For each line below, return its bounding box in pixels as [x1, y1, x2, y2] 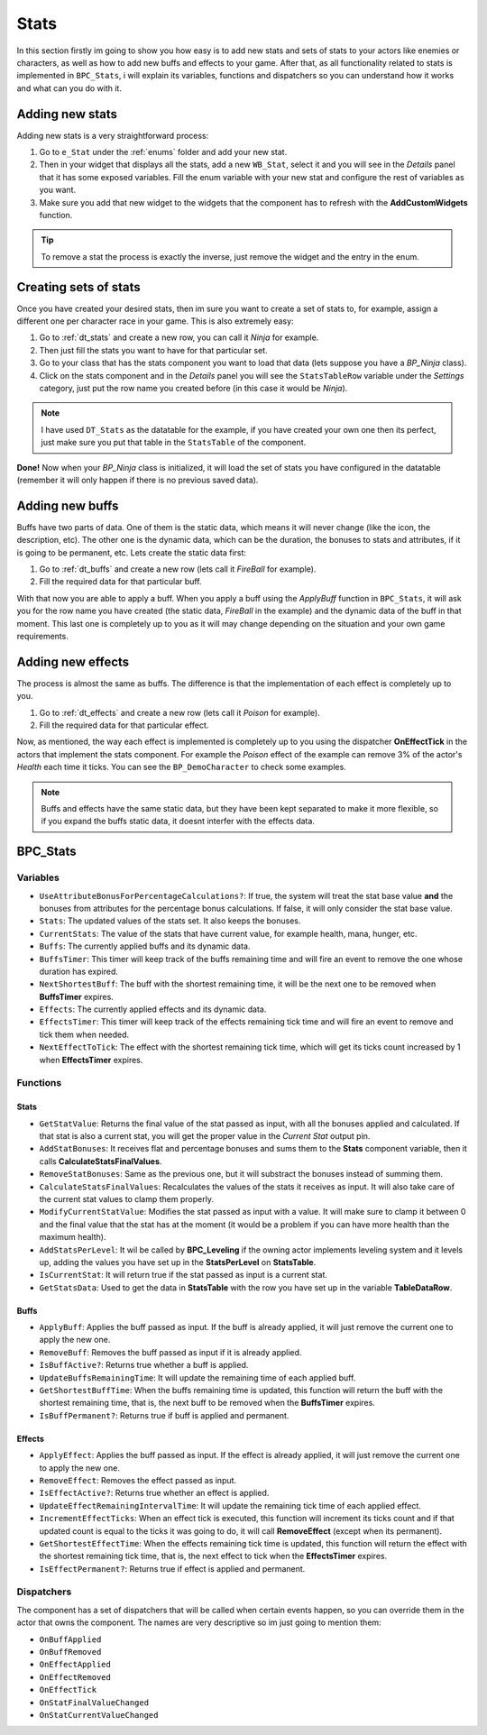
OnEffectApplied [39, 1659, 112, 1670]
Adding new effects [16, 654, 130, 669]
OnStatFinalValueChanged [39, 1697, 149, 1708]
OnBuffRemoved [39, 1647, 102, 1657]
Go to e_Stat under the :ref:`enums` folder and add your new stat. [39, 147, 288, 158]
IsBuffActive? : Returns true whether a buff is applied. [39, 1360, 249, 1371]
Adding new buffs [16, 498, 119, 513]
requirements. [16, 630, 69, 641]
